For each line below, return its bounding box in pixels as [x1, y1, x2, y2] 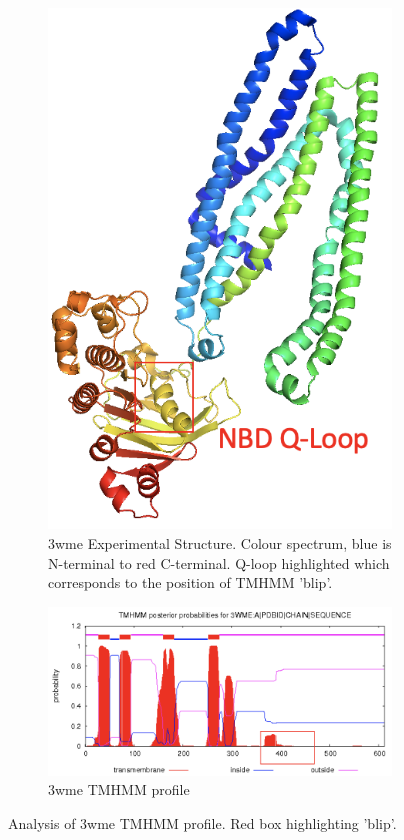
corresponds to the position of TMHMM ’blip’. [48, 572, 333, 593]
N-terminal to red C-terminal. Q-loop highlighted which [48, 552, 390, 573]
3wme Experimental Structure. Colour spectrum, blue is [48, 532, 392, 553]
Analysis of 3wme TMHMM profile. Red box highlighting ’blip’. [8, 812, 397, 833]
